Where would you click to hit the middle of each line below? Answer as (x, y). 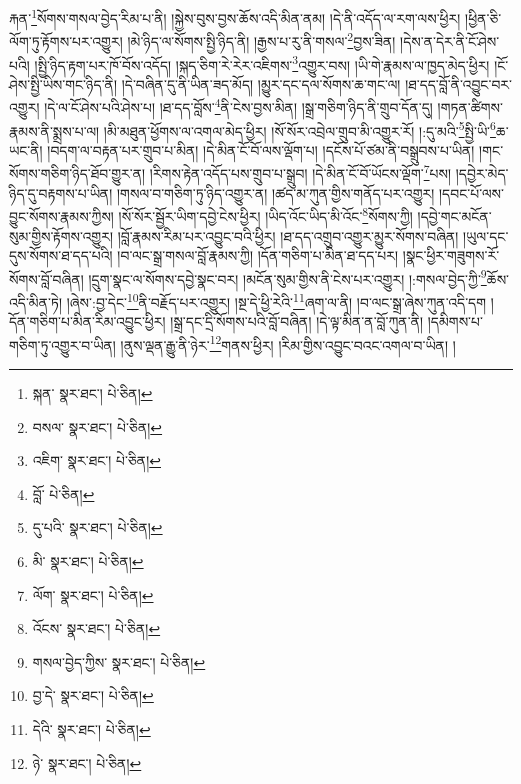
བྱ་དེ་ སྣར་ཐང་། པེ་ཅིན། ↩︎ (93, 695)
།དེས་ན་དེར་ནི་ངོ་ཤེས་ (450, 40)
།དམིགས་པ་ (455, 321)
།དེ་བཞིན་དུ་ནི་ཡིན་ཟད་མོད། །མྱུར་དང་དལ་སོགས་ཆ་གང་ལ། (261, 83)
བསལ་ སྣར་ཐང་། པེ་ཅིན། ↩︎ (97, 426)
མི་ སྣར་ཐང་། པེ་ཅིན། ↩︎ (88, 561)
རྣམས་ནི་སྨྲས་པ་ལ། (54, 130)
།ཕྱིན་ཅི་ (483, 17)
